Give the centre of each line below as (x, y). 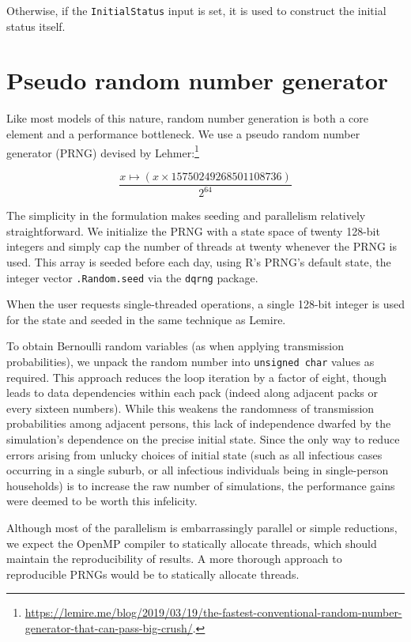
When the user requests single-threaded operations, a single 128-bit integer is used (206, 304)
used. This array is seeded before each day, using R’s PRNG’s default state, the (199, 262)
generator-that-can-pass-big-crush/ (109, 628)
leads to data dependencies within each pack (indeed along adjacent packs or (192, 393)
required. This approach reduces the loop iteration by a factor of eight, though (197, 377)
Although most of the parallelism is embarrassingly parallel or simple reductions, (202, 528)
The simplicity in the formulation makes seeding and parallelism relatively (186, 215)
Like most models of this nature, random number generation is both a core (188, 118)
